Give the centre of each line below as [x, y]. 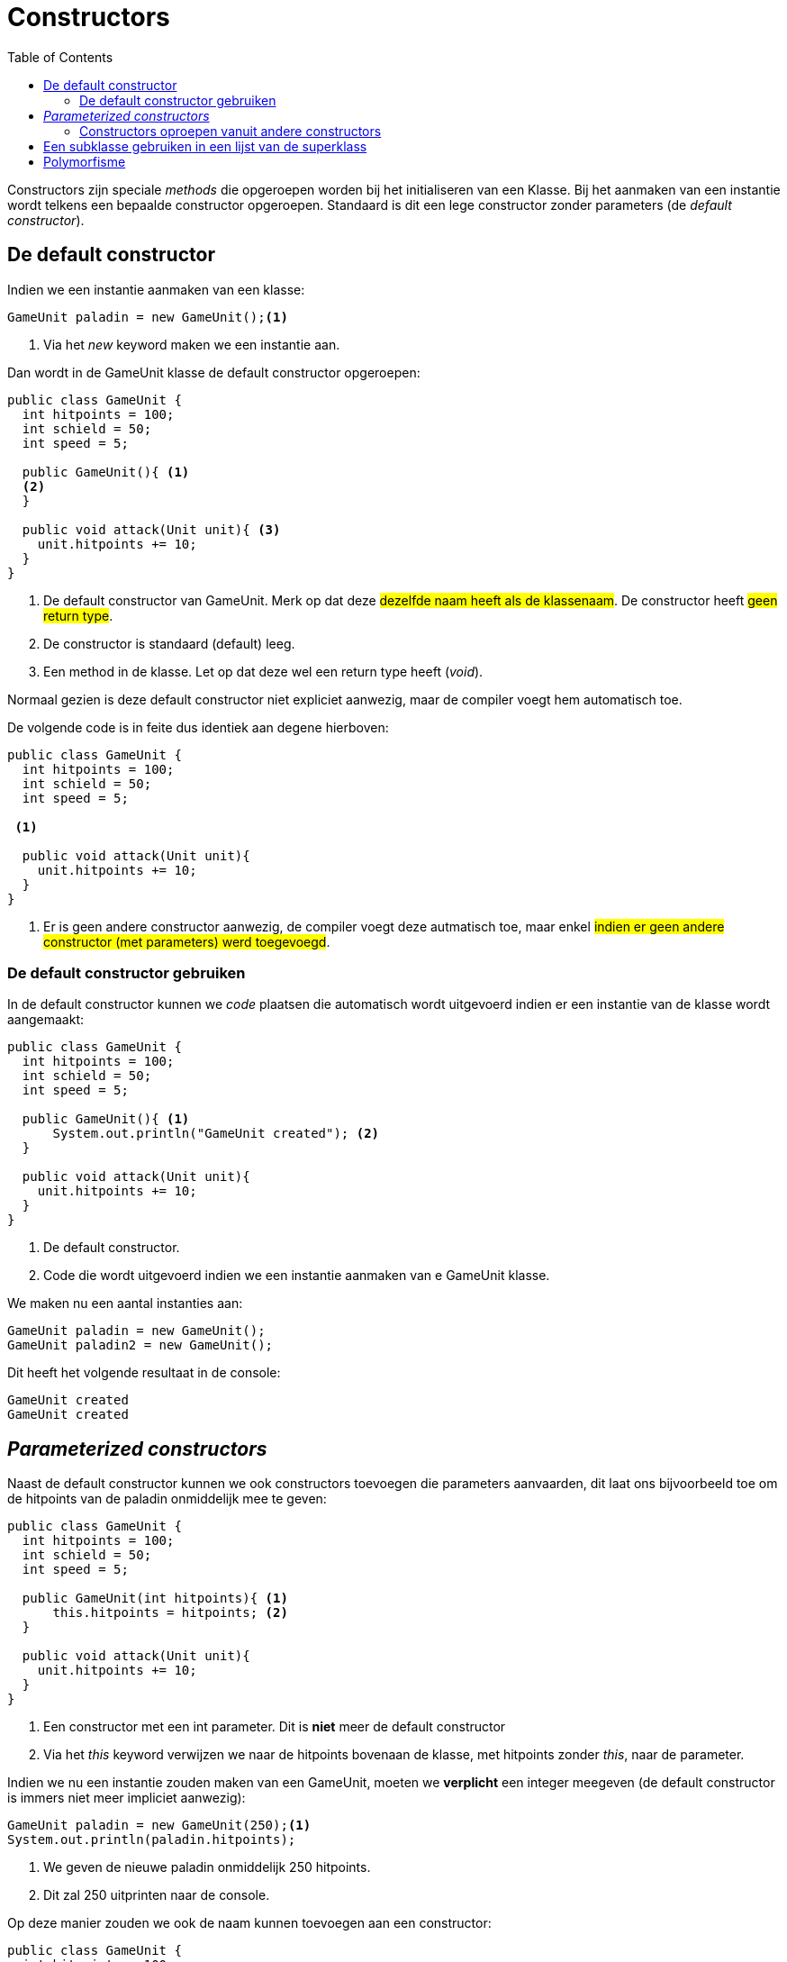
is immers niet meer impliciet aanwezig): [127, 1798]
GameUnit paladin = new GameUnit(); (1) [148, 317]
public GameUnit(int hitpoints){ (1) [155, 1599]
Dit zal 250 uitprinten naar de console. [157, 1895]
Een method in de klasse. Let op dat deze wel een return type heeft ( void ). [263, 671]
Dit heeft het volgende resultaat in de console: [144, 1373]
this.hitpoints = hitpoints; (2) [170, 1613]
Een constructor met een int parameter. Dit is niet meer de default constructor [275, 1727]
